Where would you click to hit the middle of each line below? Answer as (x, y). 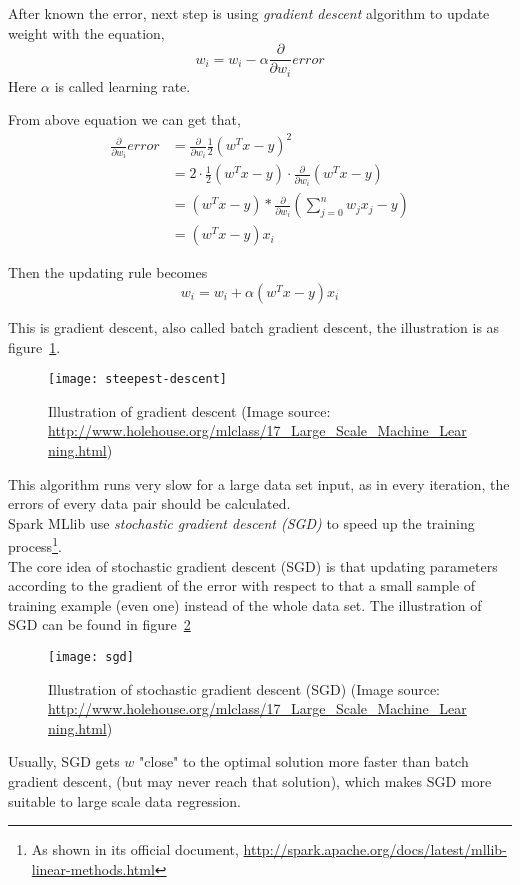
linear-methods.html (93, 868)
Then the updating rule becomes (108, 272)
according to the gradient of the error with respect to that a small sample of (242, 585)
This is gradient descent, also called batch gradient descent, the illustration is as (254, 327)
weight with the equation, (86, 32)
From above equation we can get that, (124, 119)
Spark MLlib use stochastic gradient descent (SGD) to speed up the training (241, 522)
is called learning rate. (122, 85)
